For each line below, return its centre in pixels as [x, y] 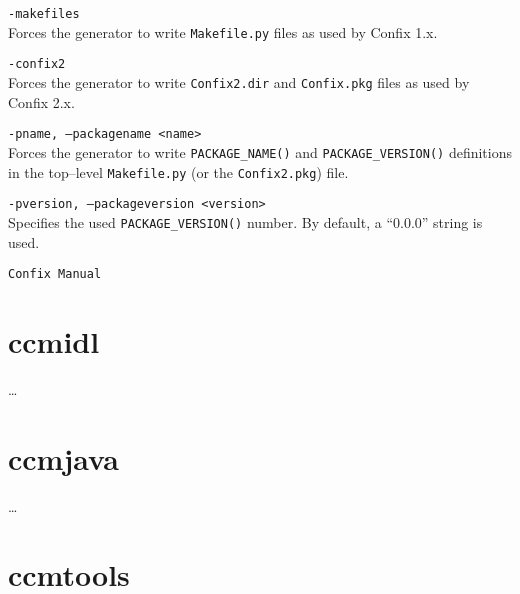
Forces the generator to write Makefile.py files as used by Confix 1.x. [223, 31]
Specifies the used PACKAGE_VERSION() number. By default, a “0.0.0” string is [245, 221]
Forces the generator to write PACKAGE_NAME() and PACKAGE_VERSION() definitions [260, 151]
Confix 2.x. [41, 101]
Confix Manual [55, 274]
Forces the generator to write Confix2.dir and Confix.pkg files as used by [239, 81]
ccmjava [63, 457]
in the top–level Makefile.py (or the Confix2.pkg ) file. [178, 171]
